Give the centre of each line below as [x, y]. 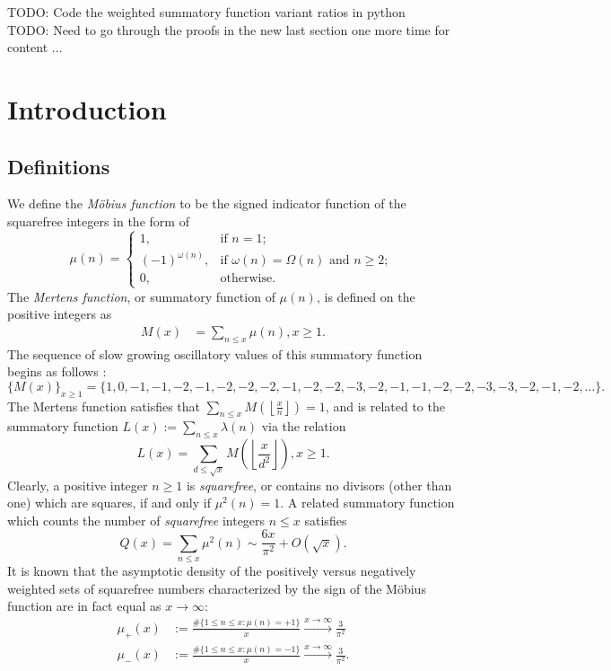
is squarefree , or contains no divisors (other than [319, 485]
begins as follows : [57, 371]
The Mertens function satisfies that [104, 406]
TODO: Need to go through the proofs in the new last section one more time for [229, 29]
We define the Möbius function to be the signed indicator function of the [207, 203]
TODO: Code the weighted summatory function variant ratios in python [206, 12]
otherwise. [248, 279]
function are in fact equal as [84, 606]
